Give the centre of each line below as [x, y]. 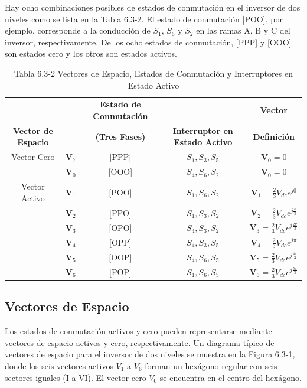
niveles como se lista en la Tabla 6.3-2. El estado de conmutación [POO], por [144, 19]
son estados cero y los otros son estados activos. [91, 53]
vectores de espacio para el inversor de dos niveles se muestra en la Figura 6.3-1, [150, 354]
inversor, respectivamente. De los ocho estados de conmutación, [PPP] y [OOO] [148, 42]
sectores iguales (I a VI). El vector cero [76, 377]
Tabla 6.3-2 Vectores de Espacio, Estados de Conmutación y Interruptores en [153, 73]
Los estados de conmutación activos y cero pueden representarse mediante [138, 331]
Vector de [33, 130]
